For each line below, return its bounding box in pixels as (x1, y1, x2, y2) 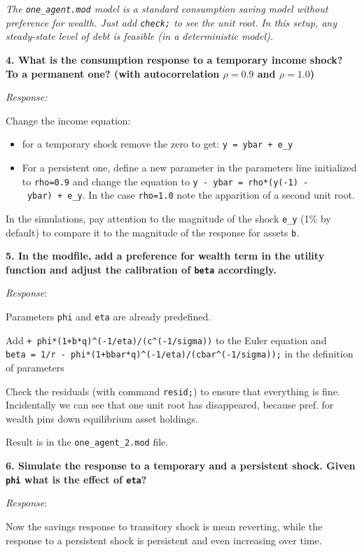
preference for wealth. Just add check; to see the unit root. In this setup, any (6, 15, 337, 29)
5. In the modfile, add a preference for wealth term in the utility (6, 248, 325, 263)
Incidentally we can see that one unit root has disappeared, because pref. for (6, 397, 334, 412)
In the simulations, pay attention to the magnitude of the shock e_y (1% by (6, 211, 331, 225)
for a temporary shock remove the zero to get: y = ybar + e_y (22, 136, 293, 151)
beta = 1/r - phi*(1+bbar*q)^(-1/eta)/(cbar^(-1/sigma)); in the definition (6, 346, 354, 361)
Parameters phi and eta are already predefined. (6, 309, 211, 323)
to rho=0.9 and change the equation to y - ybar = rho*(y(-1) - (22, 174, 309, 188)
